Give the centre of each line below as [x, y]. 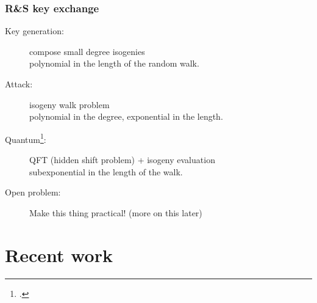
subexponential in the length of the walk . [106, 171]
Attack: [19, 84]
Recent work [59, 254]
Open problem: [33, 192]
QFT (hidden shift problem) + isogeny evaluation [122, 160]
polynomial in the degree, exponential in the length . [126, 116]
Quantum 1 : [26, 138]
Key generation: [34, 31]
